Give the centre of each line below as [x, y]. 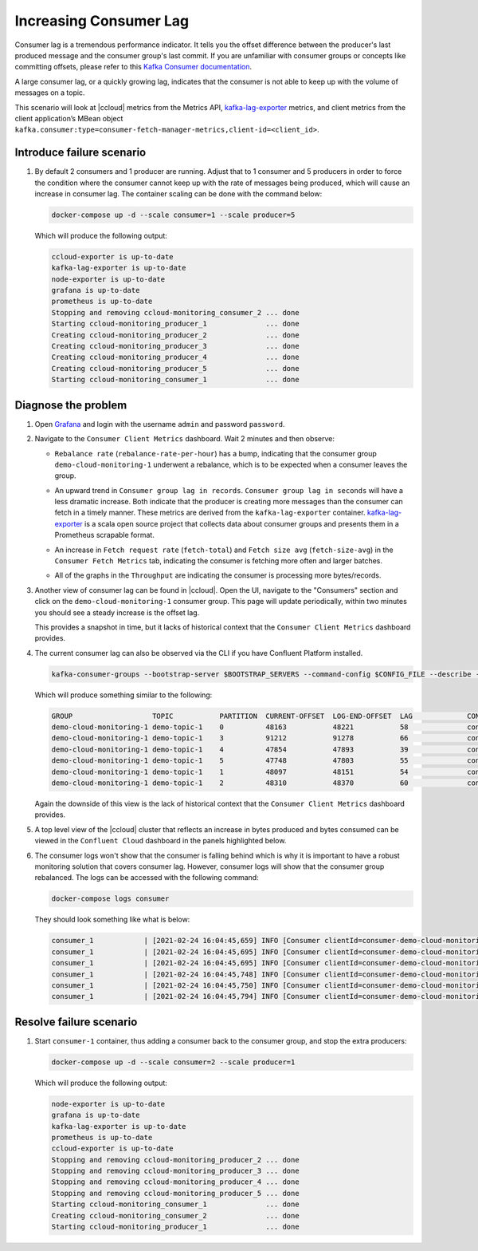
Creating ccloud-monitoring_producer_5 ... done [175, 368]
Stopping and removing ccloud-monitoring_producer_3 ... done [175, 1171]
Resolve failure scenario [76, 1022]
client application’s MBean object [69, 118]
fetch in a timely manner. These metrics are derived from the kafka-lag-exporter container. [210, 513]
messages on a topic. [50, 93]
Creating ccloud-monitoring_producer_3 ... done [175, 346]
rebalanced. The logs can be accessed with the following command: [147, 878]
